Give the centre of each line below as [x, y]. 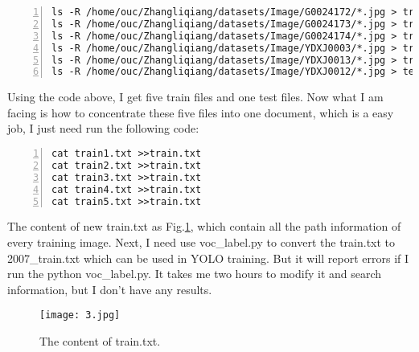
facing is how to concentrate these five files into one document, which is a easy [201, 112]
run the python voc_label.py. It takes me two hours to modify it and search [195, 274]
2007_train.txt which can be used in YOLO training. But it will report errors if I [208, 258]
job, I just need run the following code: [103, 128]
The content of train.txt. [100, 341]
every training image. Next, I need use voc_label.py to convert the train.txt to [201, 242]
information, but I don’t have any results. [110, 289]
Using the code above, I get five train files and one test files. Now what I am [195, 97]
